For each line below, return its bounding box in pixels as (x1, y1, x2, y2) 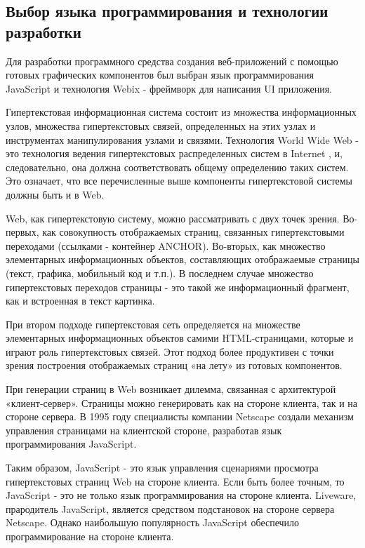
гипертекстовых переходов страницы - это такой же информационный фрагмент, (6, 279, 350, 294)
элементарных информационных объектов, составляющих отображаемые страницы (6, 252, 359, 267)
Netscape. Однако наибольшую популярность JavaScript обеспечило (6, 515, 300, 530)
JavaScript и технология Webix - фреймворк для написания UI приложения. (6, 81, 332, 95)
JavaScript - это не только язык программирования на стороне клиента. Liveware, (6, 488, 357, 502)
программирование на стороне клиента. (6, 529, 174, 543)
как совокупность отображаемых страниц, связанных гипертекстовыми (42, 225, 345, 239)
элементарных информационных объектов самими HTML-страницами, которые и (6, 330, 354, 345)
